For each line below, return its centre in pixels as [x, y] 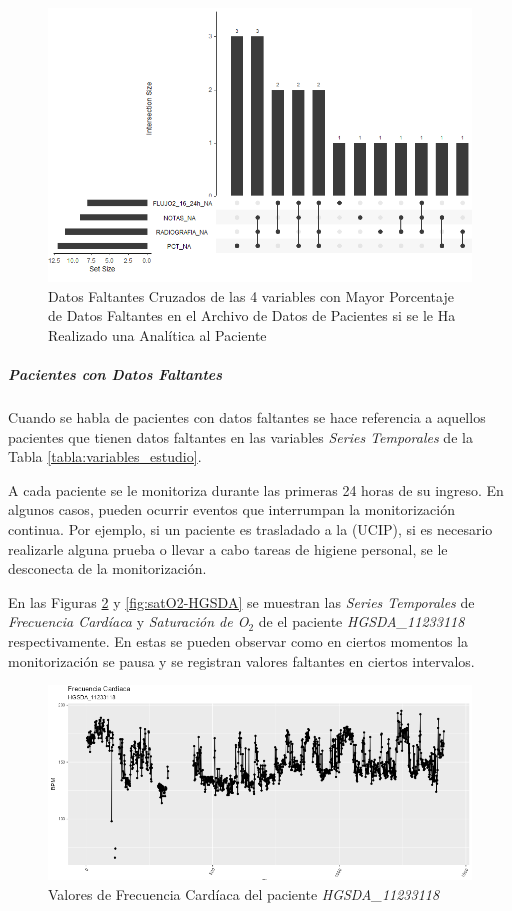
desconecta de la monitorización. [107, 568]
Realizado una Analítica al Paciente [157, 334]
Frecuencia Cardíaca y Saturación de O [128, 621]
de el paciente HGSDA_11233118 [361, 621]
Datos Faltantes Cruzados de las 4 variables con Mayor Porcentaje [251, 295]
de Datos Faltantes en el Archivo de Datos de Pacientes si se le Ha [252, 315]
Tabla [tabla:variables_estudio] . [105, 456]
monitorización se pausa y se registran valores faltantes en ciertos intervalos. [241, 660]
